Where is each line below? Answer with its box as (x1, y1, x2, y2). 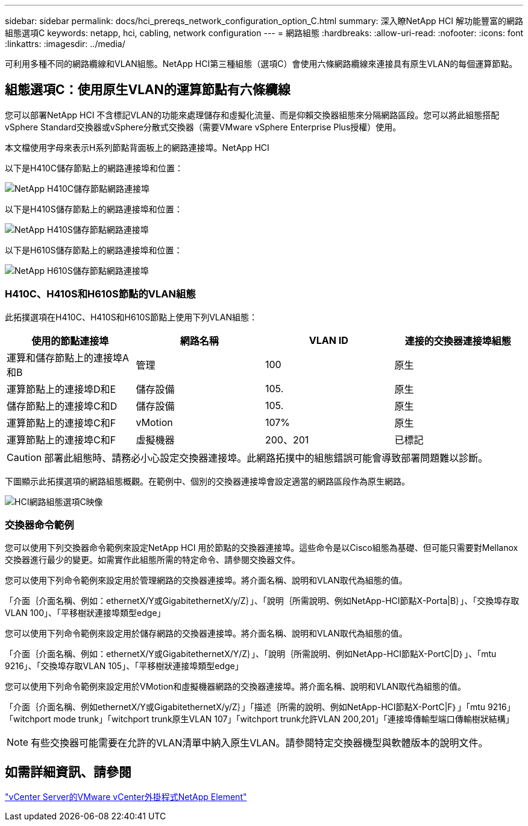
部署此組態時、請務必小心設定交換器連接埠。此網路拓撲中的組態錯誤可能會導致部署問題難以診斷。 (44, 451, 488, 464)
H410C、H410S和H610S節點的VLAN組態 (5, 288, 196, 300)
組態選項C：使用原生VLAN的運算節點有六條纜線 (5, 82, 291, 98)
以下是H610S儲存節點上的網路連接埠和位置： (5, 244, 183, 255)
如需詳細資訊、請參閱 (5, 764, 131, 780)
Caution (7, 451, 42, 463)
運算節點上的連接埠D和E (7, 383, 116, 395)
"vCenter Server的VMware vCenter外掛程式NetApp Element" (5, 792, 247, 802)
